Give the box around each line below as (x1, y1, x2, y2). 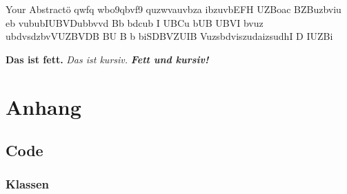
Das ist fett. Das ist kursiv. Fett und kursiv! (6, 52, 209, 66)
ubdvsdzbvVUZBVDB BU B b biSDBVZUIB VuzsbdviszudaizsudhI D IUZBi (6, 29, 333, 43)
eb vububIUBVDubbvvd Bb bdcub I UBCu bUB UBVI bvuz (6, 15, 264, 30)
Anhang (6, 92, 81, 120)
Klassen (6, 175, 50, 193)
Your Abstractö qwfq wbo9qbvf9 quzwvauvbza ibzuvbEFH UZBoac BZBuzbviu (6, 2, 341, 16)
